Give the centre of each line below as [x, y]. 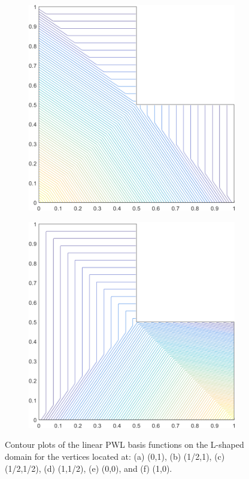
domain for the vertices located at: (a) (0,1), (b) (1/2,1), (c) [115, 456]
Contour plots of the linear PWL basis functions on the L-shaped [124, 444]
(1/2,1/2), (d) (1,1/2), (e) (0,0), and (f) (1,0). [89, 468]
